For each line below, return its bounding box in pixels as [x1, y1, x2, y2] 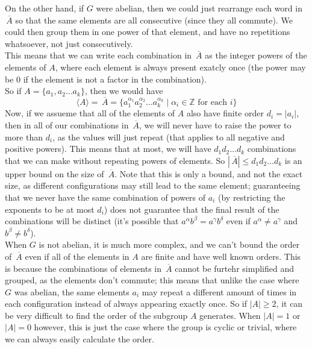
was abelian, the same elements [14, 285, 129, 298]
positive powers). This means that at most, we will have [5, 142, 211, 155]
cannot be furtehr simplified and [175, 262, 294, 274]
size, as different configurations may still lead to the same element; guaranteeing [5, 179, 301, 192]
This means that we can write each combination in [5, 49, 192, 61]
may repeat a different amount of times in [142, 285, 297, 298]
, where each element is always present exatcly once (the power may [55, 60, 306, 73]
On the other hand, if [5, 2, 84, 14]
